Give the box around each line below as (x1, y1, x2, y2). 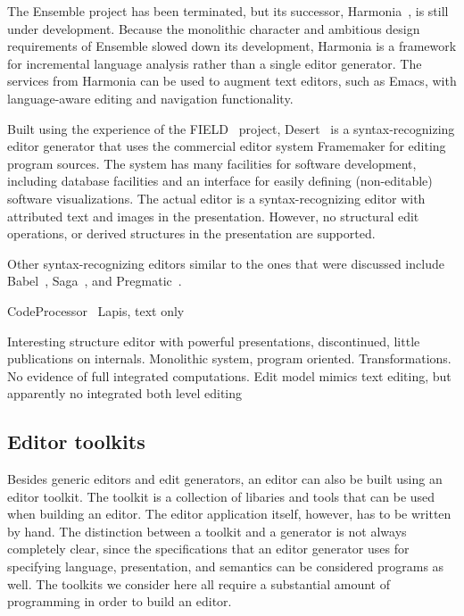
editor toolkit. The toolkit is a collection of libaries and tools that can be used (7, 487, 435, 505)
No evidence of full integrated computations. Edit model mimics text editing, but (7, 366, 452, 385)
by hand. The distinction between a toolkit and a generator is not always (7, 521, 407, 540)
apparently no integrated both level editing (7, 384, 243, 403)
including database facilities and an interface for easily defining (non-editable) (7, 171, 433, 190)
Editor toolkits (7, 428, 145, 455)
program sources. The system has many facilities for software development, (7, 154, 417, 172)
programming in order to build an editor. (7, 592, 232, 611)
